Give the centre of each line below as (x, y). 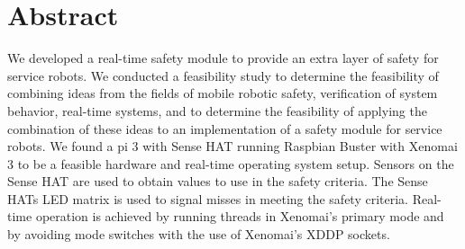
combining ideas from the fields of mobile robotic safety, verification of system (223, 93)
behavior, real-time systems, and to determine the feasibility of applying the (217, 110)
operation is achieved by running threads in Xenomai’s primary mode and (240, 216)
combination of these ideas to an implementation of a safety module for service (225, 128)
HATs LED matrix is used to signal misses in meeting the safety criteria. (208, 198)
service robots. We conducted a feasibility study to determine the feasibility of (223, 75)
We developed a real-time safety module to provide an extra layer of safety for (223, 58)
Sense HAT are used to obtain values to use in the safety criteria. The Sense (218, 181)
